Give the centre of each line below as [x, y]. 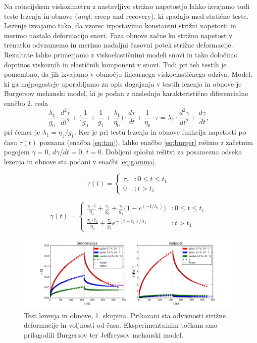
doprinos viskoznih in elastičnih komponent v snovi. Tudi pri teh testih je [115, 64]
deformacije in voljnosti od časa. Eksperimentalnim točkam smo [121, 325]
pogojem [17, 152]
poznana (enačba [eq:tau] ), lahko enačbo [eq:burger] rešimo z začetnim [146, 142]
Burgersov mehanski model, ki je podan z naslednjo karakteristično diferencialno [126, 93]
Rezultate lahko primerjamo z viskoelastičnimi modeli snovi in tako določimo [121, 54]
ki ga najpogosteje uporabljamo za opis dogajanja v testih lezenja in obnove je [123, 83]
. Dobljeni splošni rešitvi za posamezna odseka [172, 152]
